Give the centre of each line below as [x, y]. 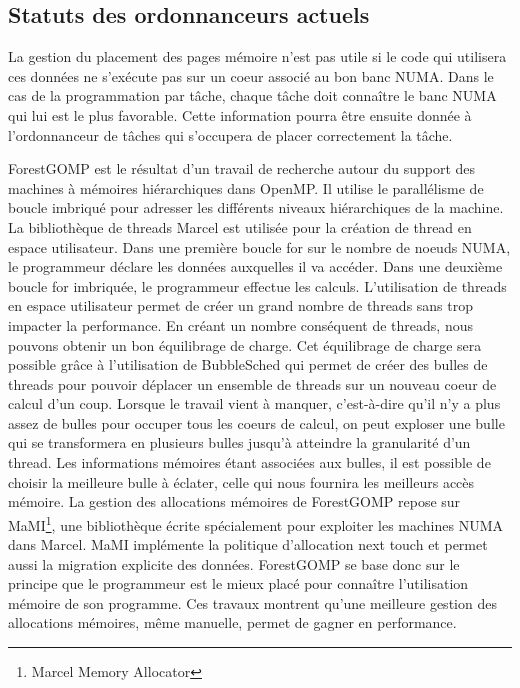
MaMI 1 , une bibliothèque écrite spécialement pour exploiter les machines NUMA [256, 523]
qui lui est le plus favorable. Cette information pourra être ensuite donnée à [240, 114]
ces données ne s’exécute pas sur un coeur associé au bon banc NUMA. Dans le [251, 75]
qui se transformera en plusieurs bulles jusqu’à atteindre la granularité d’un [239, 442]
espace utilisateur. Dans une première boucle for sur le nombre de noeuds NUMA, [259, 246]
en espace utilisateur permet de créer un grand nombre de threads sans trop [241, 305]
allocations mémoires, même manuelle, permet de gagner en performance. [232, 622]
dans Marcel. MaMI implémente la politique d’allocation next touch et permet [248, 544]
